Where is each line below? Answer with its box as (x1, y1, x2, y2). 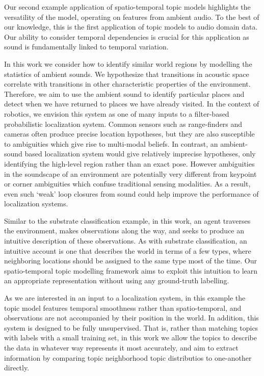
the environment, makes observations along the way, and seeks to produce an (4, 225, 245, 236)
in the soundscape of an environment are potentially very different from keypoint (4, 168, 257, 179)
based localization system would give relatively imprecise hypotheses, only (24, 148, 256, 159)
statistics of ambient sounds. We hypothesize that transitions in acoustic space (4, 68, 249, 79)
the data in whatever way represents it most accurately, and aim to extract (4, 342, 239, 353)
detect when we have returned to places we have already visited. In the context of (4, 98, 259, 109)
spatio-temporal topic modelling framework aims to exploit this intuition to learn (4, 265, 258, 276)
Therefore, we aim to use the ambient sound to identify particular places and (4, 88, 245, 99)
